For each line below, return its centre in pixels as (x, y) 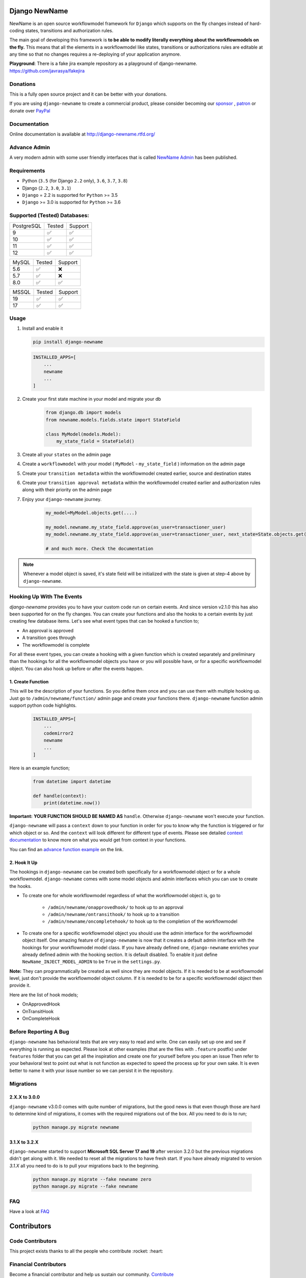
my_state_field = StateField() (95, 441)
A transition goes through (49, 638)
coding (17, 30)
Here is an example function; (40, 768)
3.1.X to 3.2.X (24, 1142)
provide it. (20, 985)
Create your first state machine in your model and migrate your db (92, 399)
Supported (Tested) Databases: (49, 216)
